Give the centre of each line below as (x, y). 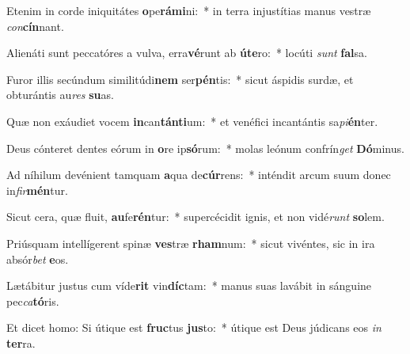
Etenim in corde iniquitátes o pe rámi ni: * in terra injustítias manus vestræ (189, 10)
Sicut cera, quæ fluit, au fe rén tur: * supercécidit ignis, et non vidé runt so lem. (196, 217)
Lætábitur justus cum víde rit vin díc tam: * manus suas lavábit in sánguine (189, 285)
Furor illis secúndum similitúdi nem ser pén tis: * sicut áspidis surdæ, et (180, 79)
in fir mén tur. (37, 190)
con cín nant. (35, 26)
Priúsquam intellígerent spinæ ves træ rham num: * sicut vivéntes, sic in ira (191, 243)
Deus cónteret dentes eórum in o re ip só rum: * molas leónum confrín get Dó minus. (205, 148)
